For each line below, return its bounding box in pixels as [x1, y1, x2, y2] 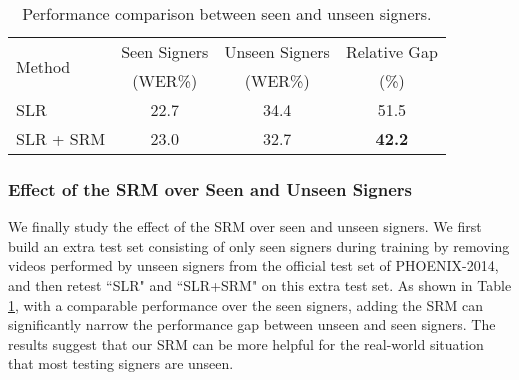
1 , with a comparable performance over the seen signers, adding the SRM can [8, 294, 484, 315]
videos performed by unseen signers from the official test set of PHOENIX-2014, [8, 255, 499, 276]
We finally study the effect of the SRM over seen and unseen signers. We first [8, 216, 482, 237]
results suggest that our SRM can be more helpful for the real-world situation [8, 333, 484, 354]
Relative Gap [345, 40, 438, 63]
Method [16, 54, 71, 78]
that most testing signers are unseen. [8, 353, 234, 374]
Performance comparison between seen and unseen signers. [22, 2, 432, 25]
